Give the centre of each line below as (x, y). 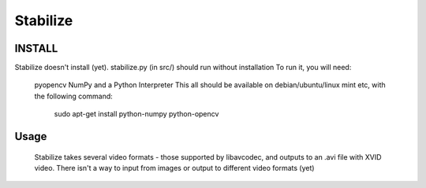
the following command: (74, 96)
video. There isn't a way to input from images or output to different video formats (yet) (174, 168)
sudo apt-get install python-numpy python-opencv (136, 114)
